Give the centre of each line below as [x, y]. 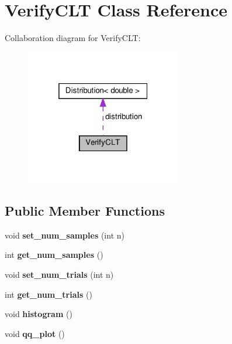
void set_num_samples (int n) [65, 235]
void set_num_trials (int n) [59, 274]
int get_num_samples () [54, 255]
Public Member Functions [85, 210]
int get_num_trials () [49, 294]
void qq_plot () [35, 333]
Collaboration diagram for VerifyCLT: [73, 38]
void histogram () [39, 314]
